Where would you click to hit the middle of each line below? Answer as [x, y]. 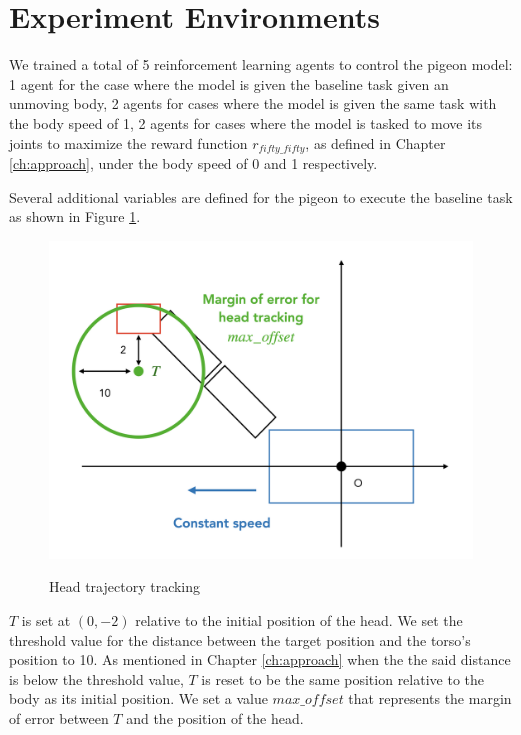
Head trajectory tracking [125, 586]
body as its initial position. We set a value [138, 698]
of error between [59, 717]
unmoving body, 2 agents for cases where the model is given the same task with [253, 103]
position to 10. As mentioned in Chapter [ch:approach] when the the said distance [260, 659]
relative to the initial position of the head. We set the [299, 619]
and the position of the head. [215, 717]
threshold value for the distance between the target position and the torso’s [240, 639]
